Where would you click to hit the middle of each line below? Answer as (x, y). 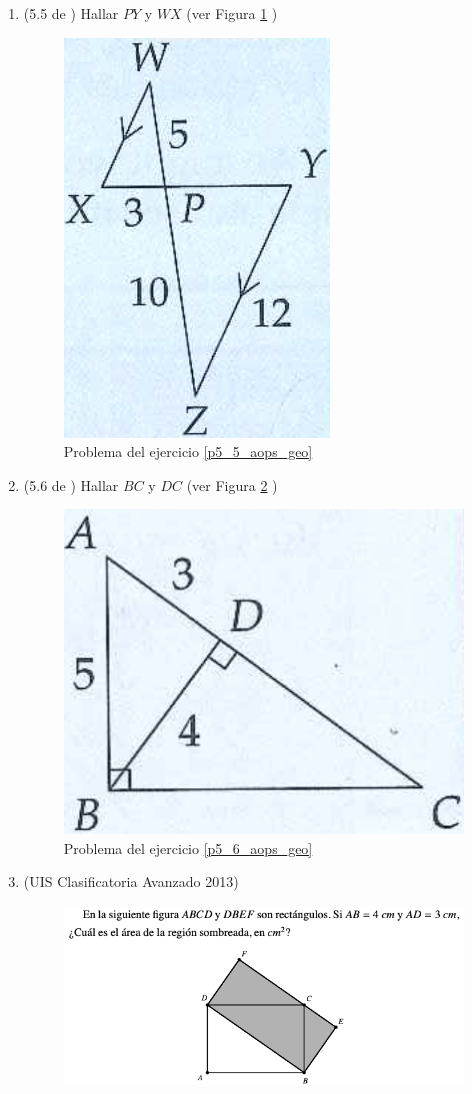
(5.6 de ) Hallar (71, 484)
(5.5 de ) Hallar (71, 13)
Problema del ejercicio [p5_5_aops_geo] (188, 451)
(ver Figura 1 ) (232, 13)
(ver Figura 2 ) (232, 484)
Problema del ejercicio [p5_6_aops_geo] (188, 847)
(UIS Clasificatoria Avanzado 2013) (131, 881)
